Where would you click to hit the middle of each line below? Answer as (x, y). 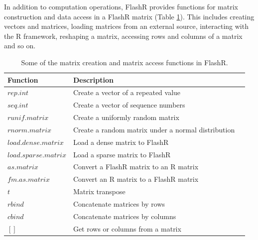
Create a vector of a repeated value (127, 92)
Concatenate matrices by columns (125, 216)
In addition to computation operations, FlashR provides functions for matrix (121, 6)
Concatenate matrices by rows (119, 204)
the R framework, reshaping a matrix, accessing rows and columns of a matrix (123, 36)
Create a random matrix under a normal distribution (154, 129)
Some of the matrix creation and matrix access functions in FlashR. (125, 62)
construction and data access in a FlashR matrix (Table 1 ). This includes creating (129, 16)
